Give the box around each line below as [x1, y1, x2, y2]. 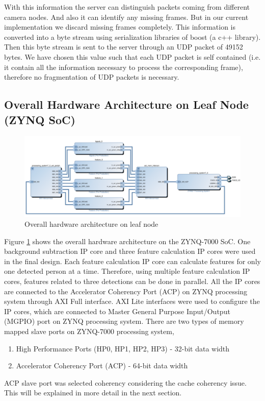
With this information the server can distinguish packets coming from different [4, 2, 250, 12]
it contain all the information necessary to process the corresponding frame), [4, 61, 243, 72]
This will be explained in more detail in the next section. [4, 387, 182, 398]
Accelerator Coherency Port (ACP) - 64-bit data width [16, 360, 188, 371]
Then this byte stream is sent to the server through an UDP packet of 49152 [4, 41, 243, 52]
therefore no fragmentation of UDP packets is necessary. [4, 72, 179, 82]
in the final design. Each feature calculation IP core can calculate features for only [4, 255, 261, 266]
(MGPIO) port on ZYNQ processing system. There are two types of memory [4, 316, 244, 326]
